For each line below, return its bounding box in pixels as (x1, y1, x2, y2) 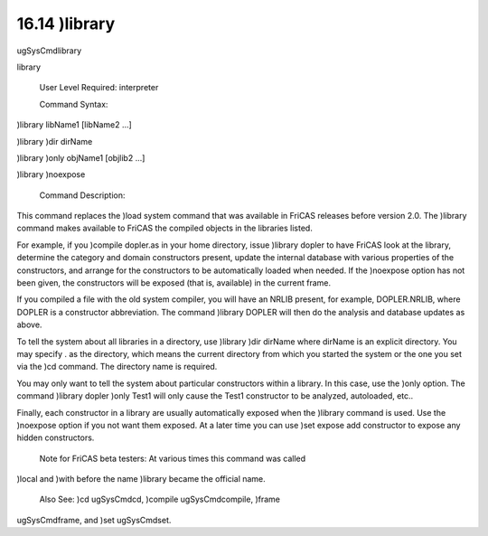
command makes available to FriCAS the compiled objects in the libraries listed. (16, 222, 314, 234)
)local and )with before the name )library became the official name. (16, 474, 266, 484)
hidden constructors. (16, 432, 95, 443)
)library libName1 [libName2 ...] (16, 119, 133, 130)
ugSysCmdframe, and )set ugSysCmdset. (16, 514, 172, 525)
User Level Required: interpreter (39, 82, 159, 93)
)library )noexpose (16, 169, 86, 180)
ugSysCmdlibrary (16, 45, 82, 56)
